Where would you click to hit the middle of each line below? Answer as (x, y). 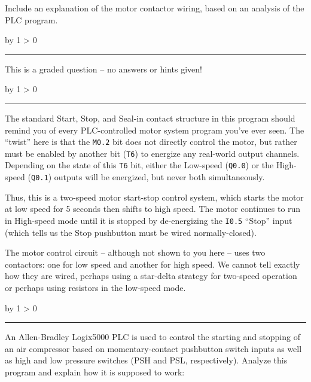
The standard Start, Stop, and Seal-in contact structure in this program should (150, 118)
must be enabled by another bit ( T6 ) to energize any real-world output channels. (152, 153)
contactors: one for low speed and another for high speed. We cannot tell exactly (153, 264)
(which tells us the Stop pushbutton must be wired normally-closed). (131, 232)
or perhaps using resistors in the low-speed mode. (95, 287)
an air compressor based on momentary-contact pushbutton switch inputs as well (153, 348)
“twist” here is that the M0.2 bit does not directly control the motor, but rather (151, 142)
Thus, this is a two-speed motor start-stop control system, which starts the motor (154, 197)
